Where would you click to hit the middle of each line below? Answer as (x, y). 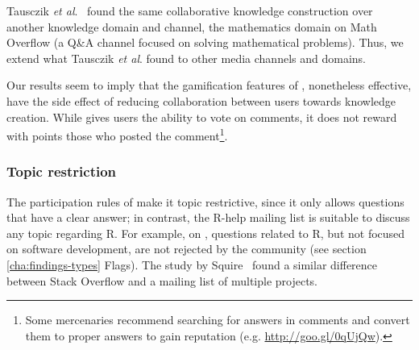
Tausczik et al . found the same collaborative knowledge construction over (190, 10)
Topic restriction (62, 171)
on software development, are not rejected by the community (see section (187, 249)
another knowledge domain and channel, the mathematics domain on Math (192, 26)
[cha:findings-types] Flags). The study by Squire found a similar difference (192, 265)
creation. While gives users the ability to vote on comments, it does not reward (202, 117)
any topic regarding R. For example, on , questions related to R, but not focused (206, 233)
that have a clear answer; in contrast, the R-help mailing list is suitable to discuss (208, 217)
